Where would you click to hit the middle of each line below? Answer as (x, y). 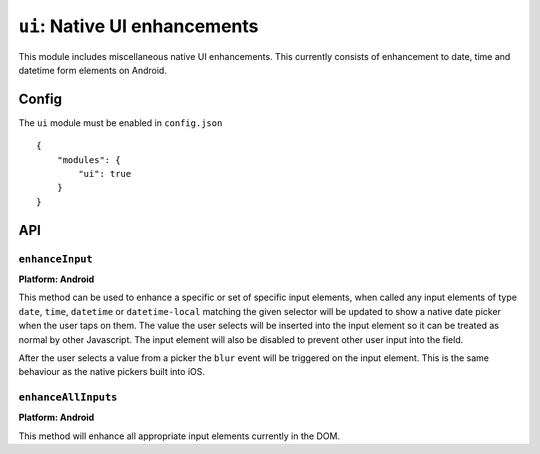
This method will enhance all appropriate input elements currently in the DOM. (179, 436)
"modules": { (88, 159)
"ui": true (105, 174)
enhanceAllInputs (68, 397)
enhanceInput (56, 258)
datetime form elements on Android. (92, 70)
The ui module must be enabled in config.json (120, 122)
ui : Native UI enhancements (138, 26)
